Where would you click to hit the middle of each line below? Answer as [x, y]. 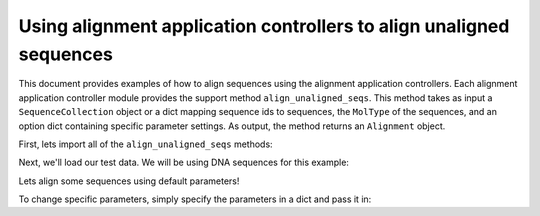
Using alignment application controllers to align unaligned [264, 26]
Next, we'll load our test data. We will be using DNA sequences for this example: [184, 162]
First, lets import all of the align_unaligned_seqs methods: [146, 144]
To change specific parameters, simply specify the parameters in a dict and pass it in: [195, 199]
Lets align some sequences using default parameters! [129, 181]
